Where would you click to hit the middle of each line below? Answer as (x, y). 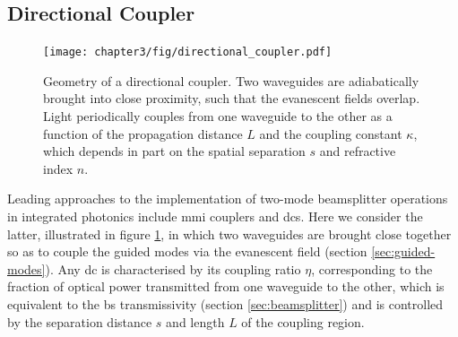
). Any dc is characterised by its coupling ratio (173, 268)
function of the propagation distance (143, 133)
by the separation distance (80, 321)
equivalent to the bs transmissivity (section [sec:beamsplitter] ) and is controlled (225, 303)
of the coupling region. (303, 321)
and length (195, 321)
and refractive (358, 151)
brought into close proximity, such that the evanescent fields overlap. (232, 98)
